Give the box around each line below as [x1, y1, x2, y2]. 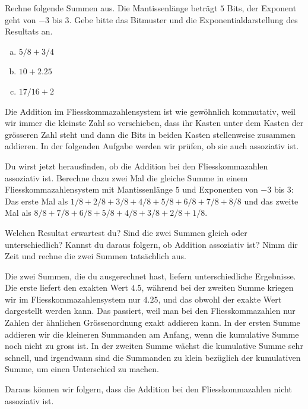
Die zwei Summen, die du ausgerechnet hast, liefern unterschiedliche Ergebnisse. [5, 269, 296, 282]
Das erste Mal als [5, 194, 68, 207]
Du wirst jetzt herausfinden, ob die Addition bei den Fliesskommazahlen [5, 159, 268, 172]
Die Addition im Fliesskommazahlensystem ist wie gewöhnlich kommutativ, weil [5, 105, 296, 117]
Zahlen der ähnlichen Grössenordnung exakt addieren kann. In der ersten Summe [5, 316, 300, 329]
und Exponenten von [182, 183, 258, 196]
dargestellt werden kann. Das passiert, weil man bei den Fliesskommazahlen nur [5, 304, 296, 317]
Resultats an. [5, 25, 53, 37]
